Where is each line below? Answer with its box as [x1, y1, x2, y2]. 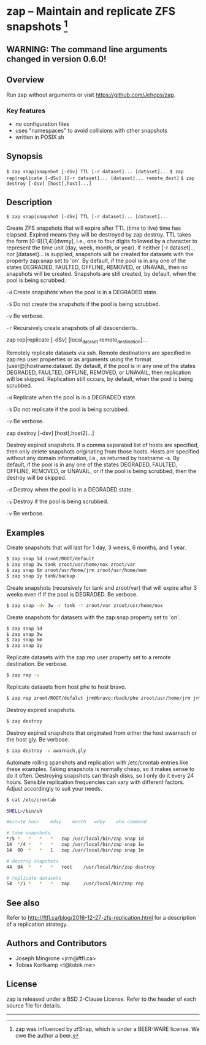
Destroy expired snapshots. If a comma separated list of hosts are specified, [6, 441, 199, 449]
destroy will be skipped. [6, 474, 67, 482]
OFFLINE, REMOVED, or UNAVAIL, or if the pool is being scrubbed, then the [6, 468, 197, 475]
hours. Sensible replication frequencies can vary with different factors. [6, 778, 185, 786]
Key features [6, 106, 46, 115]
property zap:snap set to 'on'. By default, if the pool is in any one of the [6, 257, 186, 264]
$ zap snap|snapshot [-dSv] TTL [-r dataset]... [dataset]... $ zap [6, 168, 184, 174]
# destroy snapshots [6, 858, 59, 864]
